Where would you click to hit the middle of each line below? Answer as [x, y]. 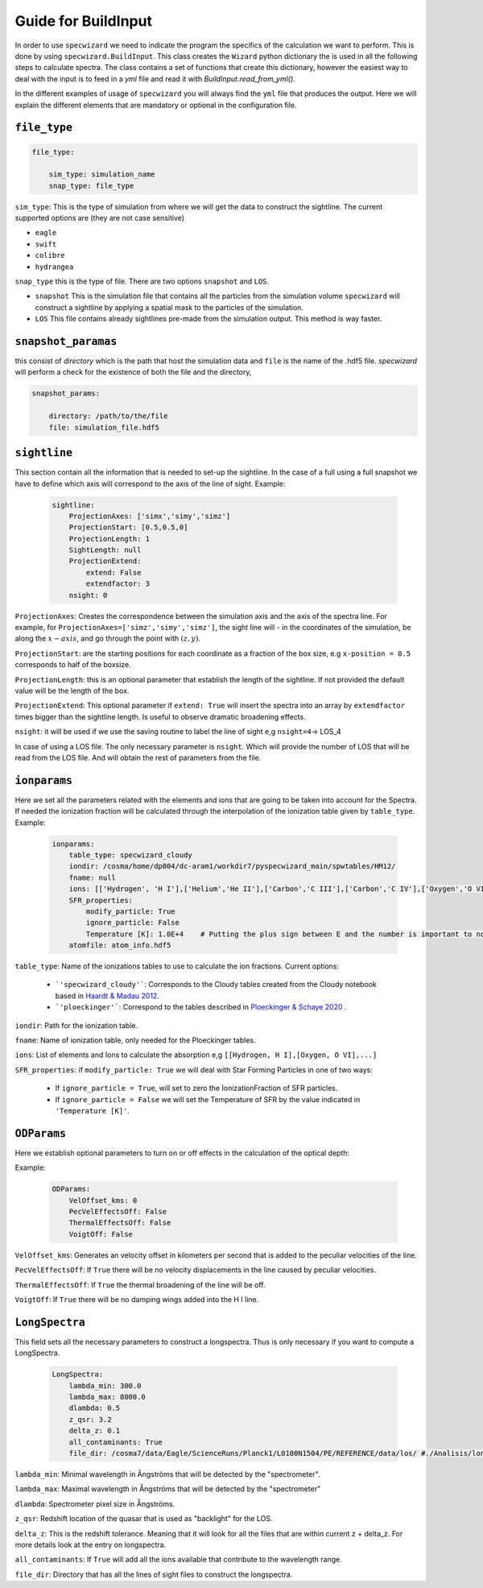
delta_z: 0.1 [95, 1431]
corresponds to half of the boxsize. [73, 665]
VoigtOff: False [101, 1234]
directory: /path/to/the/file [108, 416]
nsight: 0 [88, 595]
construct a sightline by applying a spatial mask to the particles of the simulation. [169, 307]
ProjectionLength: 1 [109, 539]
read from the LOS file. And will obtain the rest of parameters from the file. [138, 757]
